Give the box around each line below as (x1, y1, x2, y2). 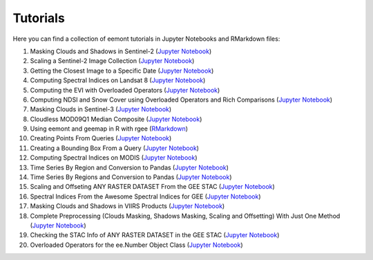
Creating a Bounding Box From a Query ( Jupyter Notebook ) (30, 144, 200, 152)
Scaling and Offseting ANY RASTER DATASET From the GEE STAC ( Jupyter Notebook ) (30, 183, 276, 191)
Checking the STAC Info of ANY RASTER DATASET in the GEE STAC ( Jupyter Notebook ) (30, 231, 280, 239)
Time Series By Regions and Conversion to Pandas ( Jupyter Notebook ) (30, 173, 232, 181)
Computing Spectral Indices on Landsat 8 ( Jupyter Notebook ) (30, 76, 206, 84)
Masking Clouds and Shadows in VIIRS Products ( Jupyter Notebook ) (30, 202, 225, 210)
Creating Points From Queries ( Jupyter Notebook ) (30, 134, 172, 142)
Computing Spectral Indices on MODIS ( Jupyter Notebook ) (30, 154, 198, 162)
